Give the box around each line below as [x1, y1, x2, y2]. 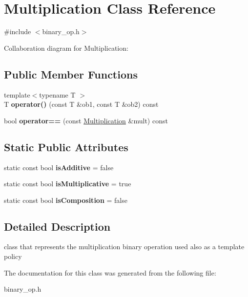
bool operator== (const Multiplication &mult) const [4, 115, 168, 125]
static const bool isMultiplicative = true [4, 178, 131, 189]
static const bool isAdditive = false [4, 162, 114, 172]
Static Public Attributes [4, 139, 128, 154]
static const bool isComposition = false [4, 195, 127, 205]
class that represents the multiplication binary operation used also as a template [4, 241, 245, 252]
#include [4, 26, 31, 37]
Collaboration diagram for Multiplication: [4, 42, 128, 53]
